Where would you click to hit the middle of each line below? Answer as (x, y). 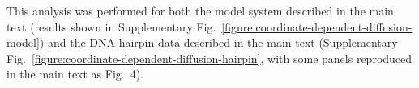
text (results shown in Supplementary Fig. (111, 26)
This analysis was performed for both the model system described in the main (200, 10)
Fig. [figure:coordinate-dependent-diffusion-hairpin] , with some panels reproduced (209, 58)
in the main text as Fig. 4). (75, 74)
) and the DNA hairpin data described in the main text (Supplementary (218, 42)
